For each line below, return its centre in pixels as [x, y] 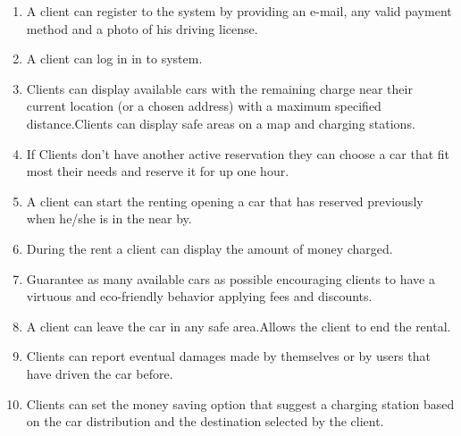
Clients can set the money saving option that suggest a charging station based [240, 403]
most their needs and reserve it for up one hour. [158, 171]
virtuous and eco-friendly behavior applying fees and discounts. [199, 296]
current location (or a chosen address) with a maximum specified [204, 106]
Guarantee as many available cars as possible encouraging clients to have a [230, 278]
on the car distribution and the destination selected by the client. [205, 421]
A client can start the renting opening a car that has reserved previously [225, 201]
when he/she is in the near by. [109, 218]
